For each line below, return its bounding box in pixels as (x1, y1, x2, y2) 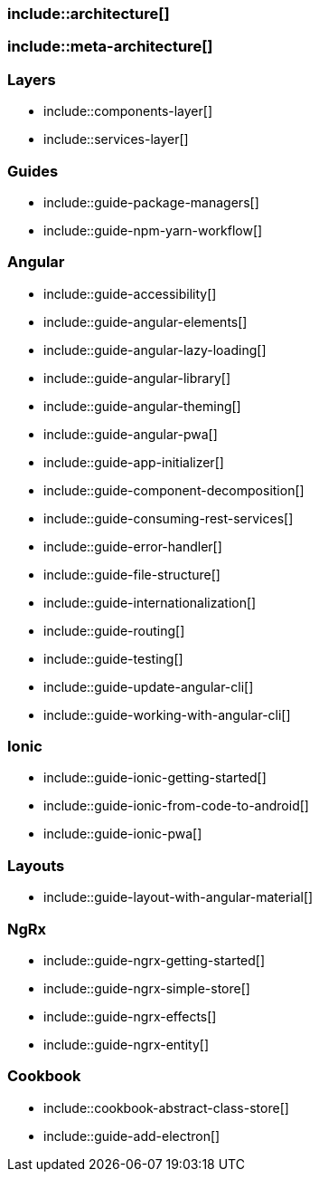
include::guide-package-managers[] (43, 194, 259, 210)
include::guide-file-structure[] (43, 566, 220, 582)
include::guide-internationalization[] (43, 594, 257, 610)
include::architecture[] (7, 5, 170, 23)
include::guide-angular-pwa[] (43, 426, 218, 442)
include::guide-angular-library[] (43, 369, 231, 386)
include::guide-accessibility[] (43, 285, 217, 302)
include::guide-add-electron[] (43, 1127, 220, 1144)
